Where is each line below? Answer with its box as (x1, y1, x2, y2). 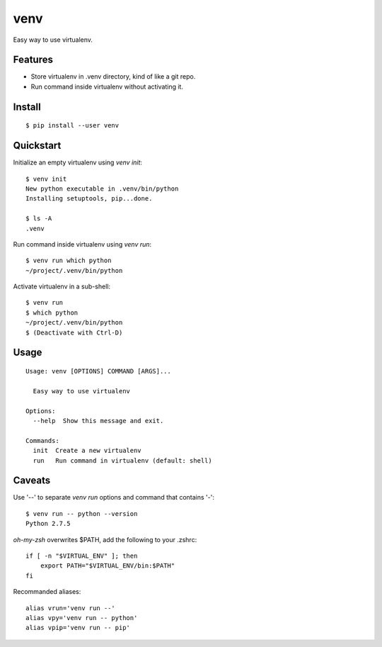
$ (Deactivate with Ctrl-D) (25, 328, 123, 337)
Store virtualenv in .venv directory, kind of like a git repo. (30, 72, 196, 81)
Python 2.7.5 (25, 519, 71, 528)
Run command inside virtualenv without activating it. (30, 82, 184, 91)
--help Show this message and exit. (33, 417, 164, 424)
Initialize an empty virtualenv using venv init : (13, 158, 143, 167)
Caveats (13, 475, 51, 487)
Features (13, 54, 53, 66)
